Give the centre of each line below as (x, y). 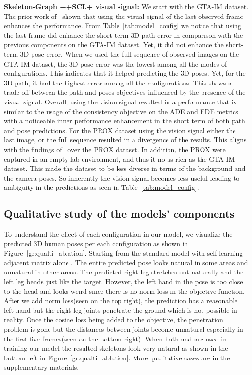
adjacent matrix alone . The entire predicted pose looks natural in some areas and (126, 262)
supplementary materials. (42, 367)
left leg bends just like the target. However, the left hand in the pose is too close (124, 281)
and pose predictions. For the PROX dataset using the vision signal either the (120, 130)
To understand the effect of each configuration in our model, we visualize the (118, 234)
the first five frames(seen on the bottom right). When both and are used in (115, 338)
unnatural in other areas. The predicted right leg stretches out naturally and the (124, 272)
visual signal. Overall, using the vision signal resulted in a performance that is (120, 101)
